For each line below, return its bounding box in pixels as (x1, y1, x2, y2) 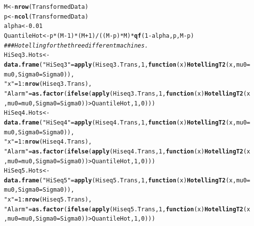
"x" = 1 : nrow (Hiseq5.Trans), (4, 196, 92, 203)
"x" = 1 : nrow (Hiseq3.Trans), (4, 80, 92, 88)
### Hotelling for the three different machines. (4, 42, 148, 49)
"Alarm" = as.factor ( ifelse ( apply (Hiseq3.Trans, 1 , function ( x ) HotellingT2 (4, 90, 243, 97)
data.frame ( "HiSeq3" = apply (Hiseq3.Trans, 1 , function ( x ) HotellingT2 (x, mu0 (4, 61, 247, 68)
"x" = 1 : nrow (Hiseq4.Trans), (4, 138, 92, 146)
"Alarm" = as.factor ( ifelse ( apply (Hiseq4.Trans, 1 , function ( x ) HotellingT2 (4, 148, 243, 155)
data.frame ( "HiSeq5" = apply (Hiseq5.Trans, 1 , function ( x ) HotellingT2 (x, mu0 (4, 176, 247, 184)
